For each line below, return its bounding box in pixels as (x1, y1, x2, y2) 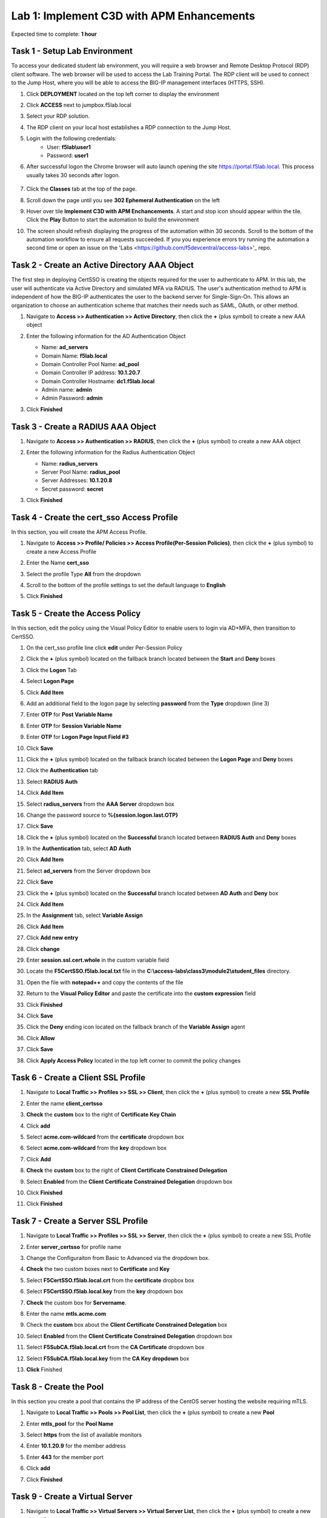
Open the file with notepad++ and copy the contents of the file (26, 978, 183, 986)
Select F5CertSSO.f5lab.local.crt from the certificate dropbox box (26, 1276, 195, 1284)
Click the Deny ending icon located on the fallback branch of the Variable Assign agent (26, 1023, 245, 1030)
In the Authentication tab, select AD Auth (26, 845, 131, 853)
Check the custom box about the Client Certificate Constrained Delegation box (26, 1321, 228, 1329)
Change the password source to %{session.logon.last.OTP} (26, 811, 179, 819)
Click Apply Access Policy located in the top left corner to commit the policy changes (26, 1057, 241, 1064)
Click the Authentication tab (26, 767, 98, 774)
